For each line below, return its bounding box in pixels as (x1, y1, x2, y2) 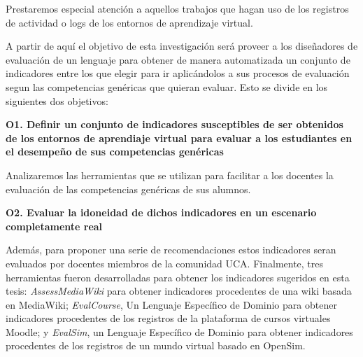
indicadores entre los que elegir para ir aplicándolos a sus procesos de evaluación (6, 66, 350, 80)
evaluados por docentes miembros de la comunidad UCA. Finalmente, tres (6, 255, 324, 270)
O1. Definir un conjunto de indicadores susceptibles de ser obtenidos (6, 117, 343, 132)
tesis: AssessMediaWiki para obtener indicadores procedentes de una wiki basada (6, 283, 352, 298)
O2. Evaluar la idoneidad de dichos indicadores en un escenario (6, 205, 317, 220)
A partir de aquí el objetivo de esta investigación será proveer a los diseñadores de (6, 38, 358, 53)
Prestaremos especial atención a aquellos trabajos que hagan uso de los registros (6, 1, 349, 15)
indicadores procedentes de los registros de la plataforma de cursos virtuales (6, 311, 331, 325)
